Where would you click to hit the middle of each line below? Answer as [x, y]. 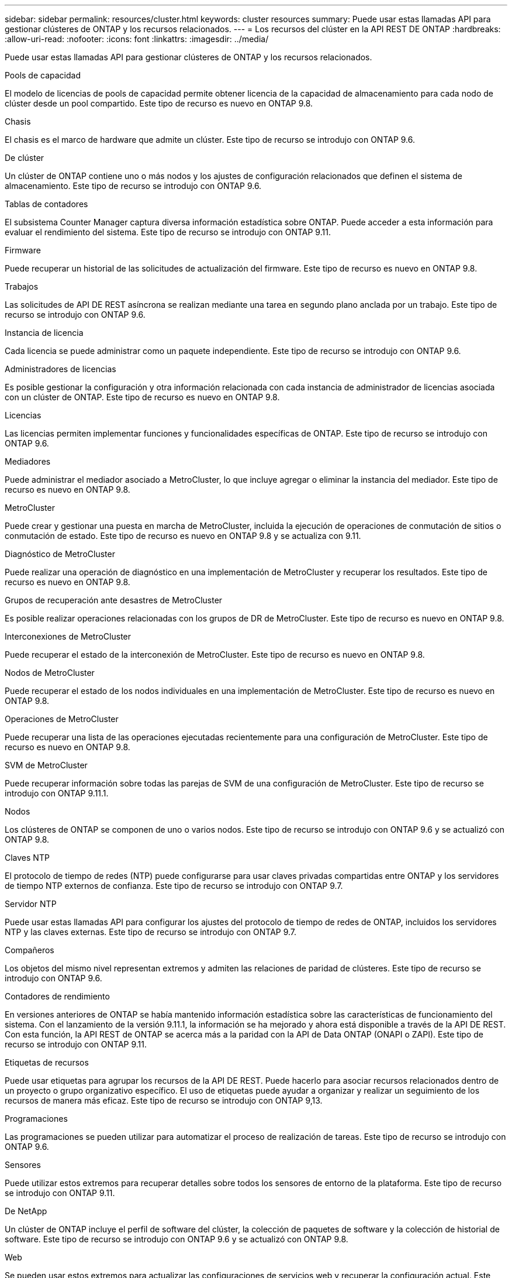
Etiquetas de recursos [47, 1062]
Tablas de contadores [46, 204]
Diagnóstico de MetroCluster [60, 554]
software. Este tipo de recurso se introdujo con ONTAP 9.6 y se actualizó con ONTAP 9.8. [177, 1239]
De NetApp [26, 1211]
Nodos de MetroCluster [50, 673]
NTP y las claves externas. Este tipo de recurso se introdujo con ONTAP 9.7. [151, 932]
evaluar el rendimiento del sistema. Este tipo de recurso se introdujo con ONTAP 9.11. [168, 232]
